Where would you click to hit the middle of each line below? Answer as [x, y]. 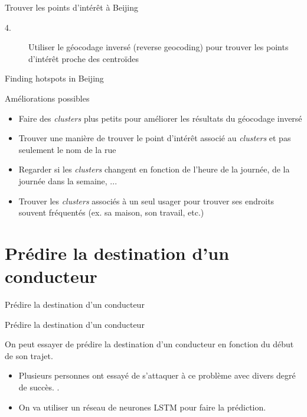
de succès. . [39, 387]
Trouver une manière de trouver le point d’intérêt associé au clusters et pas [155, 138]
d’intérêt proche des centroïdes [84, 58]
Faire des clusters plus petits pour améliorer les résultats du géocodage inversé [160, 118]
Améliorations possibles [47, 98]
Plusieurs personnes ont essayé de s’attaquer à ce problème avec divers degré [157, 375]
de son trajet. [29, 355]
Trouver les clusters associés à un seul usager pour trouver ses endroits [146, 201]
